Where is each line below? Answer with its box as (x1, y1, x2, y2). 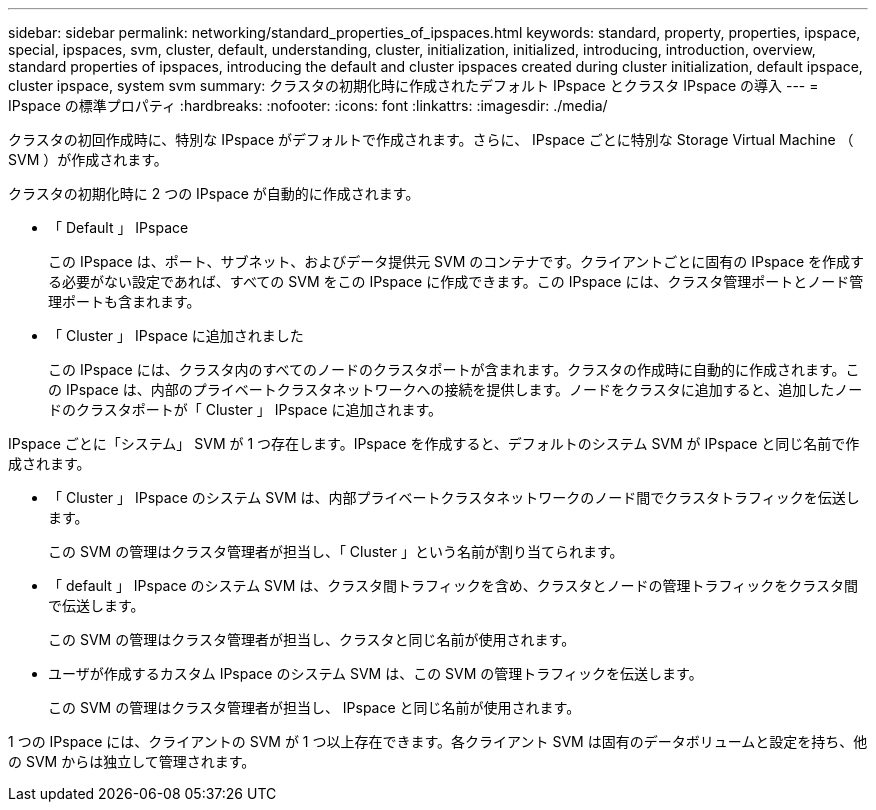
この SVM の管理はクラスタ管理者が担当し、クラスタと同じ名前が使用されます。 (48, 631, 576, 648)
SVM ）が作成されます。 (8, 151, 168, 168)
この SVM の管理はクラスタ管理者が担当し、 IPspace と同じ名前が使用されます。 (48, 699, 581, 716)
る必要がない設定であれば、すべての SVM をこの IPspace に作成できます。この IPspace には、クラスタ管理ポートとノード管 (48, 273, 864, 290)
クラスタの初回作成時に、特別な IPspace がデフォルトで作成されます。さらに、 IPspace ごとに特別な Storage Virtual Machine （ (8, 131, 854, 148)
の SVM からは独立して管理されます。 (8, 753, 256, 770)
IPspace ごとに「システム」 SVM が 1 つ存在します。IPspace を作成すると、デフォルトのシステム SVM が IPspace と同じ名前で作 (8, 435, 860, 452)
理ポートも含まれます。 (48, 293, 201, 310)
